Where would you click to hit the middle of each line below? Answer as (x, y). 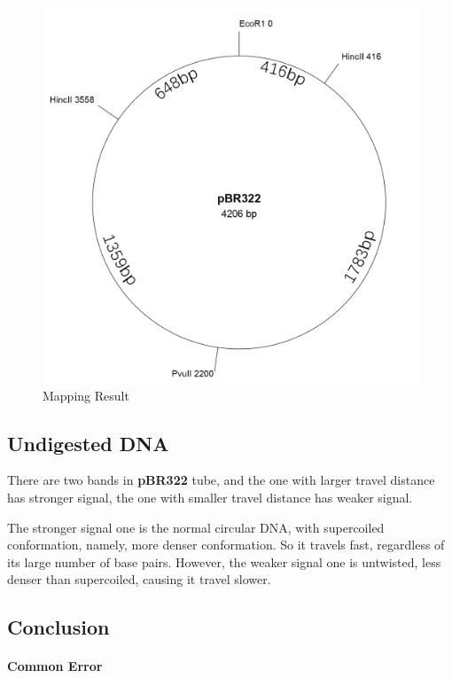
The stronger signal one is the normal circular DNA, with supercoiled (196, 527)
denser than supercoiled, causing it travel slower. (139, 579)
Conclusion (58, 627)
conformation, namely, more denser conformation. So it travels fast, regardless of (226, 545)
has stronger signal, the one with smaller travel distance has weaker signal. (210, 497)
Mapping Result (86, 395)
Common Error (55, 666)
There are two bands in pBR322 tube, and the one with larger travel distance (221, 480)
